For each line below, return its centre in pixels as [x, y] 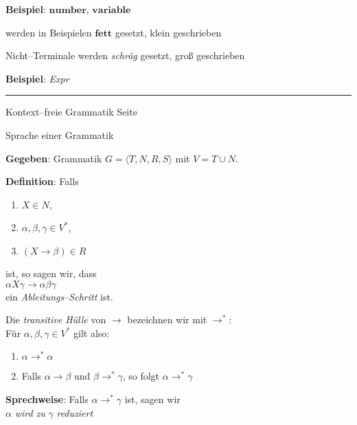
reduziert [75, 412]
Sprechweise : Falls [47, 399]
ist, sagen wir [152, 399]
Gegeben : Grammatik [54, 158]
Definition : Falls [42, 181]
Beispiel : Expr [37, 78]
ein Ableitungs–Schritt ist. [59, 296]
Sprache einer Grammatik [60, 134]
